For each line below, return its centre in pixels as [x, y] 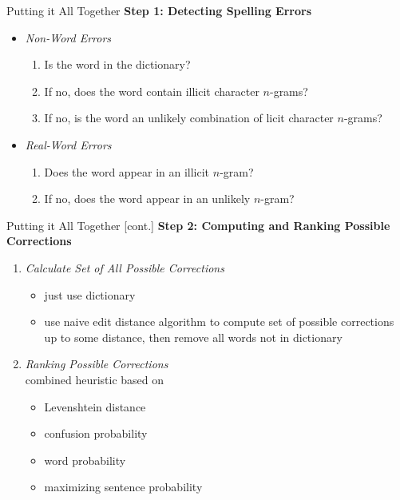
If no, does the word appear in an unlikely [147, 198]
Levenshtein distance [95, 406]
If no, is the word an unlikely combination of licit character [189, 118]
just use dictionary [90, 294]
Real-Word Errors [68, 144]
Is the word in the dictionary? [117, 64]
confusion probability [96, 433]
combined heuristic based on [95, 379]
